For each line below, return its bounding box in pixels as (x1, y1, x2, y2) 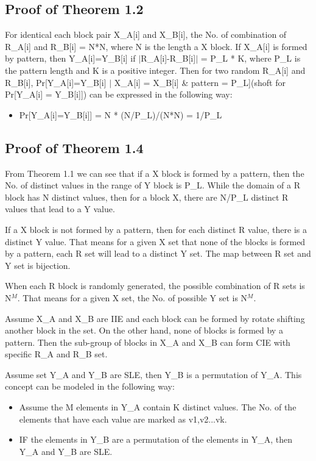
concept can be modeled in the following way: (5, 380, 175, 393)
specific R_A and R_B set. (5, 348, 108, 360)
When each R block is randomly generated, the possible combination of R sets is (5, 279, 305, 292)
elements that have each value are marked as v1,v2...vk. (19, 412, 227, 425)
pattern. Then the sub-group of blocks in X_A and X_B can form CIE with (5, 335, 290, 348)
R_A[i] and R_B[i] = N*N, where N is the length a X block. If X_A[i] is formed (5, 40, 307, 52)
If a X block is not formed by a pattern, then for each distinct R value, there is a (5, 223, 307, 235)
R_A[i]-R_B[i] (141, 52, 196, 65)
